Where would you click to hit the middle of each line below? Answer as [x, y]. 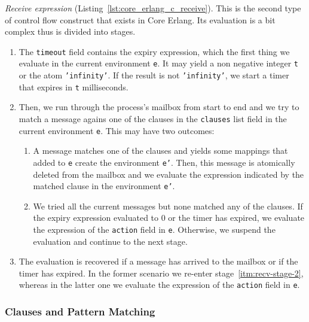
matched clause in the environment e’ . [104, 186]
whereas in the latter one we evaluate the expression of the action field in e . [159, 285]
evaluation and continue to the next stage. [110, 241]
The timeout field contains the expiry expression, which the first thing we [154, 51]
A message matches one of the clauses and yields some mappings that [160, 151]
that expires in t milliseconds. [74, 86]
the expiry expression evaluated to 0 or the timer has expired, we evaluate [169, 218]
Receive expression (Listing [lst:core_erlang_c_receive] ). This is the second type [153, 8]
